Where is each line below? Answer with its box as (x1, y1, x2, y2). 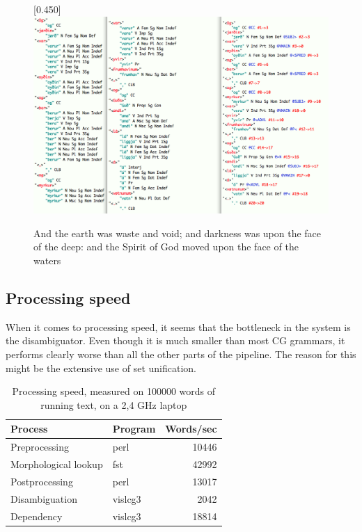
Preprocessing (10, 440, 70, 454)
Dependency (10, 508, 63, 523)
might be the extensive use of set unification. (6, 360, 196, 375)
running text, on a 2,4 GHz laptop (40, 397, 187, 412)
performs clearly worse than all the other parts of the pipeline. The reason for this (6, 346, 356, 361)
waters (33, 253, 61, 267)
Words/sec (165, 421, 217, 436)
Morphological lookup (10, 457, 103, 471)
